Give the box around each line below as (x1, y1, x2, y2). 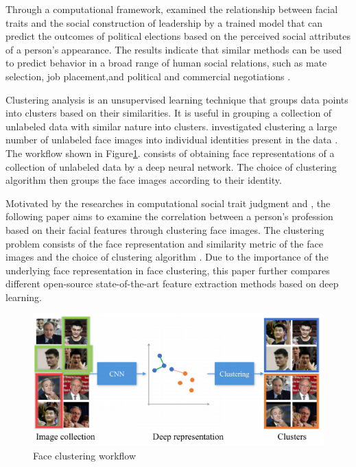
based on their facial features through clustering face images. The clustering (5, 222, 324, 237)
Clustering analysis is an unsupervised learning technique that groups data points (5, 92, 348, 106)
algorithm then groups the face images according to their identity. (5, 173, 282, 187)
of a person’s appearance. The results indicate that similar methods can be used (5, 42, 342, 56)
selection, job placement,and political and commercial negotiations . (5, 69, 291, 83)
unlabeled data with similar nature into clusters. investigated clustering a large (5, 119, 337, 133)
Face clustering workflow (33, 448, 137, 462)
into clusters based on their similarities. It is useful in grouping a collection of (5, 106, 332, 120)
